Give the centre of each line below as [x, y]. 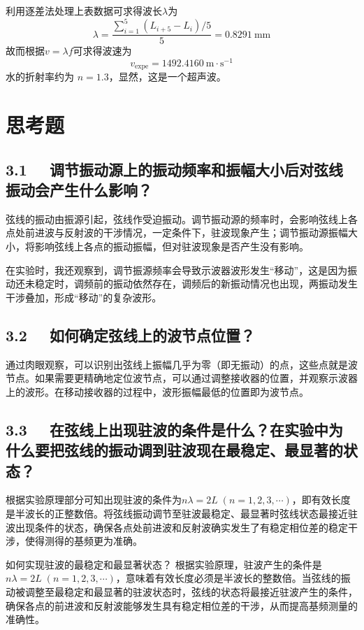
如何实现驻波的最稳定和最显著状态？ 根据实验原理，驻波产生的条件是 [164, 564]
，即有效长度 [321, 500]
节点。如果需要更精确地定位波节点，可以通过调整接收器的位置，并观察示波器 [182, 378]
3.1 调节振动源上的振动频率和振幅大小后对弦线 [175, 169]
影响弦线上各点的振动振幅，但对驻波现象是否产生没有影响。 [172, 246]
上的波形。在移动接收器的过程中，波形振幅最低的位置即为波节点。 [157, 391]
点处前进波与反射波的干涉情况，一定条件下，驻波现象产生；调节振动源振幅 [177, 232]
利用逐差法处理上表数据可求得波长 [84, 10]
